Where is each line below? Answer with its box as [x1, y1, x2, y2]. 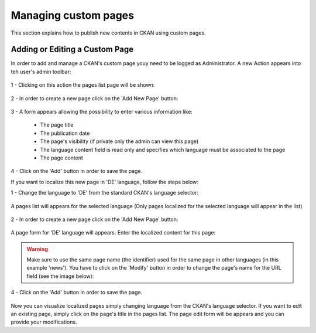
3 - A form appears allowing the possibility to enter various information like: [11, 108, 193, 115]
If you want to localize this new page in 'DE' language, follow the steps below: [11, 178, 199, 185]
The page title [40, 121, 74, 128]
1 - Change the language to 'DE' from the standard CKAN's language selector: [11, 189, 199, 196]
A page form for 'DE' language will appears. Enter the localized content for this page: [11, 229, 216, 236]
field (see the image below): [26, 273, 94, 280]
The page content [40, 154, 83, 161]
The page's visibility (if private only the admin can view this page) [40, 138, 199, 145]
